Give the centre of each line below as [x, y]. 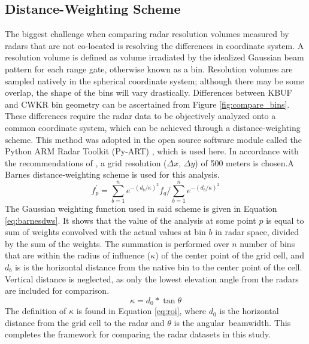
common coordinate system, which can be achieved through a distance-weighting [153, 127]
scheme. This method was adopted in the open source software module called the [153, 139]
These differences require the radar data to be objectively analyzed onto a [140, 116]
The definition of [36, 311]
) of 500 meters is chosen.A [244, 162]
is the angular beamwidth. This [232, 322]
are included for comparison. [57, 290]
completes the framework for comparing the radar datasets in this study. [138, 334]
